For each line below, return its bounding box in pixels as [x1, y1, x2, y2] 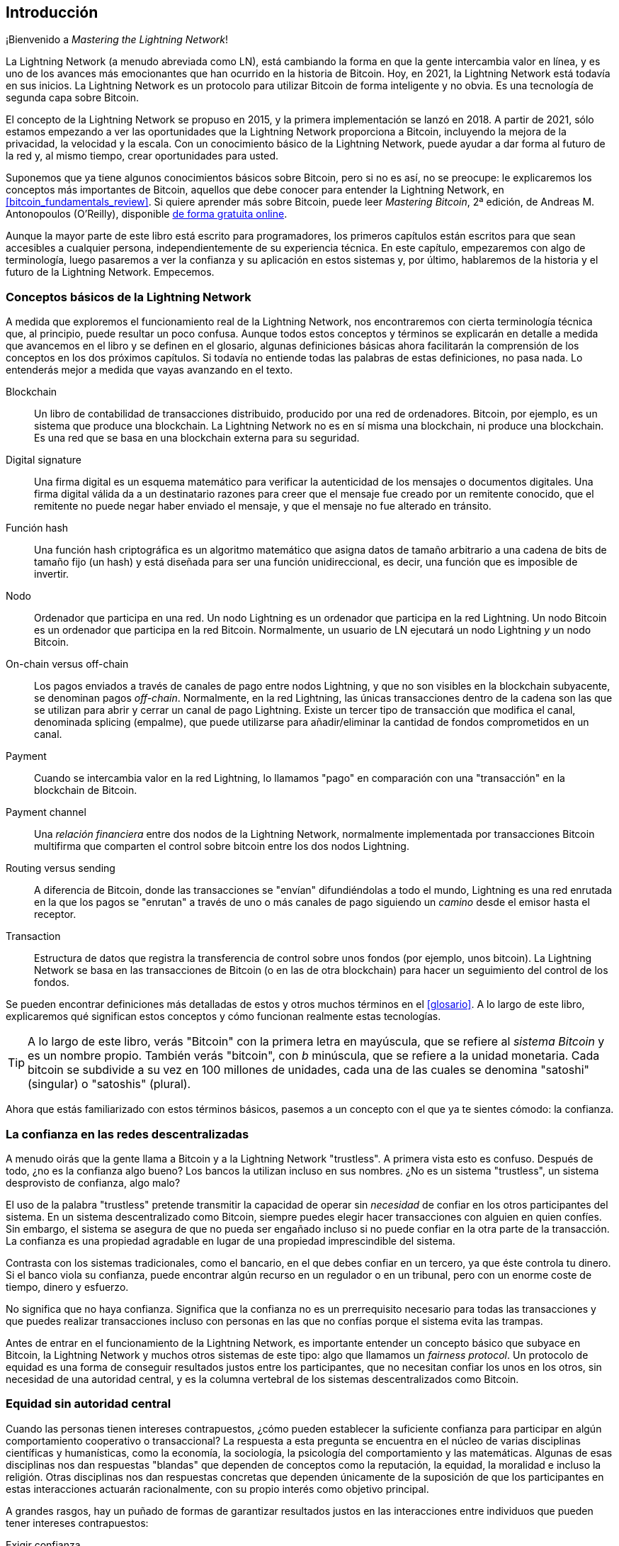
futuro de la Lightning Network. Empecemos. [6, 266, 215, 279]
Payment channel [6, 806, 86, 819]
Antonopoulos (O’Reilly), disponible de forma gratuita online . [6, 208, 288, 220]
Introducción [6, 4, 98, 21]
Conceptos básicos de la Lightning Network [6, 289, 251, 304]
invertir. [34, 568, 69, 581]
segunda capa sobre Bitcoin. [6, 91, 140, 104]
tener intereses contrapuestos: [6, 1516, 149, 1529]
